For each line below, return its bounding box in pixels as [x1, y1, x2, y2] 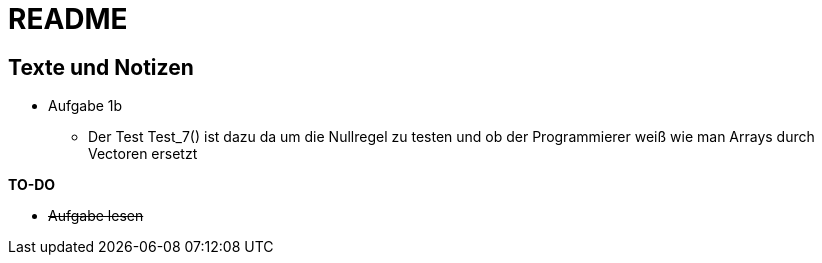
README [8, 2, 128, 36]
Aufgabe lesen [48, 207, 144, 225]
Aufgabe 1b [48, 97, 123, 115]
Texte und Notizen [8, 54, 194, 80]
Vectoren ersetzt [88, 145, 198, 163]
